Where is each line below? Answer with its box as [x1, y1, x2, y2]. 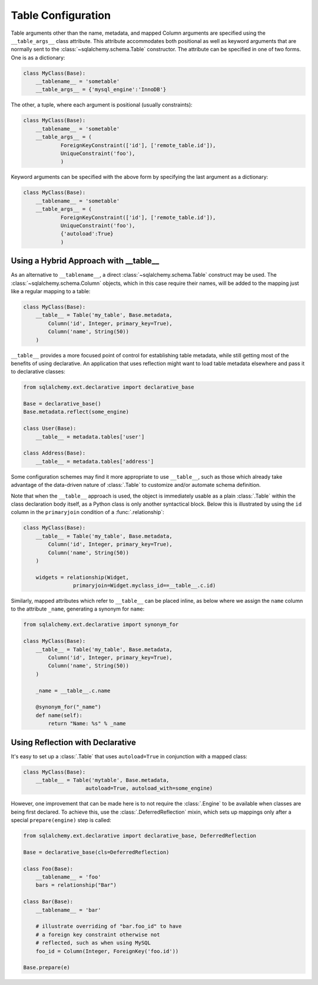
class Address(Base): [23, 450, 86, 456]
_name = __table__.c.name [35, 687, 111, 694]
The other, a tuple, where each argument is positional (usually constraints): [11, 101, 193, 108]
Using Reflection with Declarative [11, 737, 137, 747]
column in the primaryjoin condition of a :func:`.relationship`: [11, 509, 164, 516]
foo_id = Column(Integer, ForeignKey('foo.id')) [35, 948, 179, 954]
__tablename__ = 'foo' [35, 874, 101, 880]
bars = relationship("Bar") [35, 882, 117, 888]
